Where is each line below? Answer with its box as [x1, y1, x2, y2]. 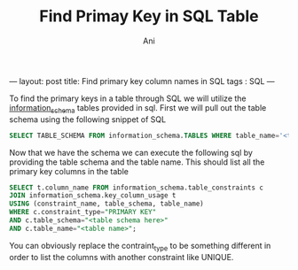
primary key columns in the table [9, 166, 129, 176]
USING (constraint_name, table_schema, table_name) [9, 199, 204, 209]
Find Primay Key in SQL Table [39, 6, 259, 27]
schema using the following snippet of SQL [9, 113, 167, 125]
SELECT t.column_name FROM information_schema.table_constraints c [9, 183, 264, 192]
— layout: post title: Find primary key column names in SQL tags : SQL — [9, 75, 275, 86]
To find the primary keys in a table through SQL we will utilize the [9, 93, 247, 104]
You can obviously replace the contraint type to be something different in [9, 240, 271, 253]
